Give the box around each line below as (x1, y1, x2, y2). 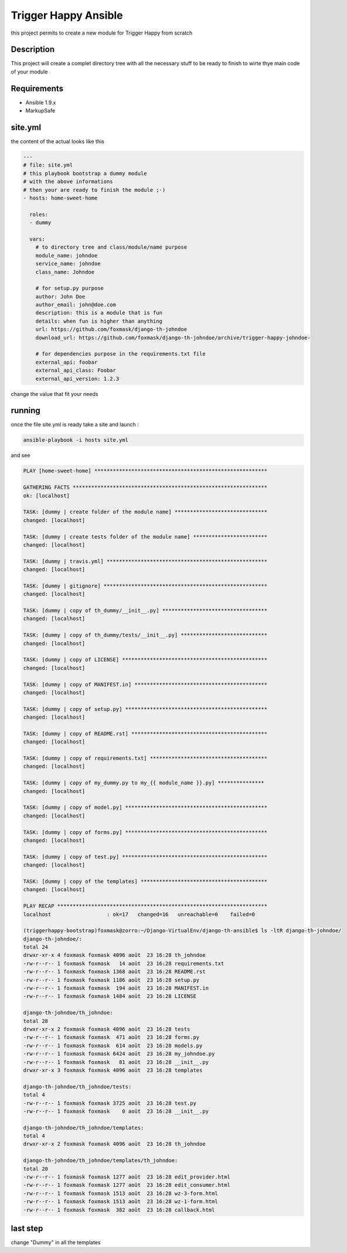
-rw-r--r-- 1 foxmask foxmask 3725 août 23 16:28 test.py (23, 1100, 196, 1106)
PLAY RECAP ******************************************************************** (23, 903, 268, 909)
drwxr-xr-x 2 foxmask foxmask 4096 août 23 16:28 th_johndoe (23, 1141, 206, 1147)
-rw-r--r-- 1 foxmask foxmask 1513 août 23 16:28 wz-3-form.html (23, 1190, 218, 1197)
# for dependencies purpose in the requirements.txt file (35, 351, 206, 357)
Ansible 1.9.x (25, 99, 56, 106)
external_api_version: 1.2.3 (35, 375, 120, 382)
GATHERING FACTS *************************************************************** (23, 484, 268, 491)
